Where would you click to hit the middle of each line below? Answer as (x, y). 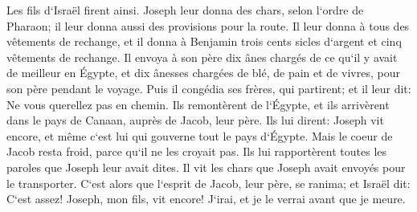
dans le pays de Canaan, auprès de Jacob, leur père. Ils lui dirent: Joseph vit (195, 120)
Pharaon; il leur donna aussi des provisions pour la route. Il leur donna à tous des (208, 25)
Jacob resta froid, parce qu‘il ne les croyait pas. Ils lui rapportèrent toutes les (197, 151)
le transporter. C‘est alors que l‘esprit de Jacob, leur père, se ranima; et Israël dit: (208, 183)
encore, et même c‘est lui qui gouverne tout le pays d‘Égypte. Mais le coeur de (200, 135)
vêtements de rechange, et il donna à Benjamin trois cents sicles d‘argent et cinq (204, 41)
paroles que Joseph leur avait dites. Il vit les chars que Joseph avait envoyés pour (206, 167)
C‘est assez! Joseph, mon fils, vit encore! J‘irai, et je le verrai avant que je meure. (206, 199)
